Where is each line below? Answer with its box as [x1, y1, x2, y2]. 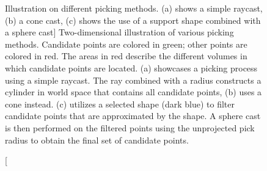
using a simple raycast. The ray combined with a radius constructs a [5, 73, 262, 86]
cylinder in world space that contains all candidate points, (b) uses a [5, 85, 262, 98]
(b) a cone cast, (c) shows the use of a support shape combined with [5, 13, 261, 26]
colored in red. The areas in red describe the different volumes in [5, 49, 247, 62]
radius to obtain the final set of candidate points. [5, 133, 189, 146]
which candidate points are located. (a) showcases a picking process [5, 61, 258, 74]
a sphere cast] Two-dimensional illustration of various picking [5, 26, 234, 38]
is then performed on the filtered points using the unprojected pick [5, 121, 255, 134]
